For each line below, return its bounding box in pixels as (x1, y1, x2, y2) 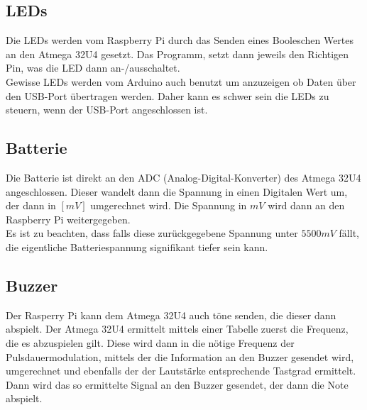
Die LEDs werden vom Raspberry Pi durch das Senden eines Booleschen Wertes (6, 33, 354, 48)
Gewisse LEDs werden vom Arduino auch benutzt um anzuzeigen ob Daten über (6, 74, 356, 89)
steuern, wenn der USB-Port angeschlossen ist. (6, 102, 208, 117)
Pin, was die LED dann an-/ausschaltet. (6, 60, 180, 75)
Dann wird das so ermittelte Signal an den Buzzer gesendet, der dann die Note (6, 377, 349, 392)
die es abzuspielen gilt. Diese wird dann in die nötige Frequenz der (6, 335, 295, 350)
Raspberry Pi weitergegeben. (6, 211, 131, 226)
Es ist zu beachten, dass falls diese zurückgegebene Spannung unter (6, 226, 298, 240)
